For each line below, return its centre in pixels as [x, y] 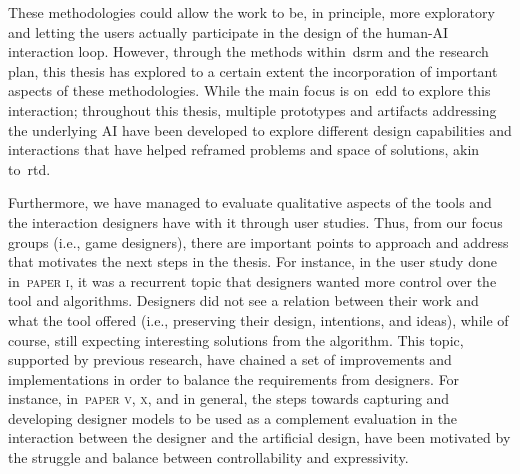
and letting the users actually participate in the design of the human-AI [228, 31]
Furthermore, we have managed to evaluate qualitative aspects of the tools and [250, 202]
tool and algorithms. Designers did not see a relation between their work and [243, 300]
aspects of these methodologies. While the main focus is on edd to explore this [249, 90]
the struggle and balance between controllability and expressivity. [208, 457]
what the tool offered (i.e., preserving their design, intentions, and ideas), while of [258, 319]
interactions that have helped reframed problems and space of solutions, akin [244, 149]
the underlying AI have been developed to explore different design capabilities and [260, 129]
